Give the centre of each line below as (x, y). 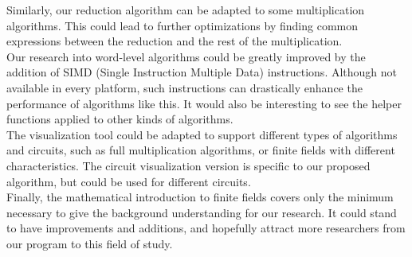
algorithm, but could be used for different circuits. (129, 181)
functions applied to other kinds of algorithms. (120, 119)
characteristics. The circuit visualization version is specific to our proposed (188, 165)
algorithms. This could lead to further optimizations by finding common (182, 25)
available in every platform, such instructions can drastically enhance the (184, 87)
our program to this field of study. (90, 243)
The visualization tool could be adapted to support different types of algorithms (202, 134)
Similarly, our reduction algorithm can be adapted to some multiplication (186, 10)
